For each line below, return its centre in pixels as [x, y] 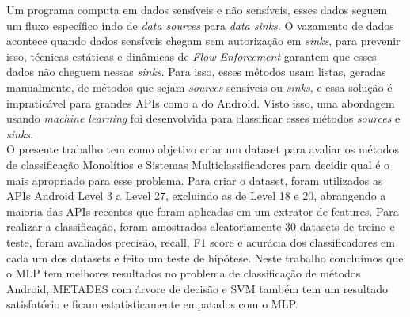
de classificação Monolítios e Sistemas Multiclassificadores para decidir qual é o [198, 164]
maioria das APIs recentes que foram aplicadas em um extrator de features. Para [203, 211]
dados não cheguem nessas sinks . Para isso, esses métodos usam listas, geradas [196, 72]
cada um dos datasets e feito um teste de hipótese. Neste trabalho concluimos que [205, 257]
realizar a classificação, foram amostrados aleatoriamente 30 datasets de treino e [201, 226]
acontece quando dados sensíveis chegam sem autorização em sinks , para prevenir [203, 41]
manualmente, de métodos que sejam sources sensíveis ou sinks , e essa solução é [199, 87]
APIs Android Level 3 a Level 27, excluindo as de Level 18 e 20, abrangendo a [196, 196]
